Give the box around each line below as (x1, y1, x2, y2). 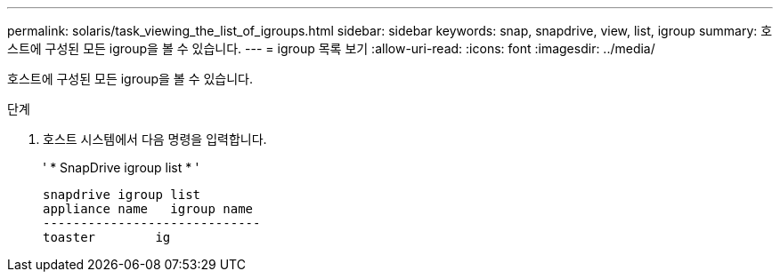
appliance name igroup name (43, 202, 254, 216)
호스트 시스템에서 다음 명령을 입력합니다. (43, 132, 267, 147)
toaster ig (43, 230, 171, 244)
